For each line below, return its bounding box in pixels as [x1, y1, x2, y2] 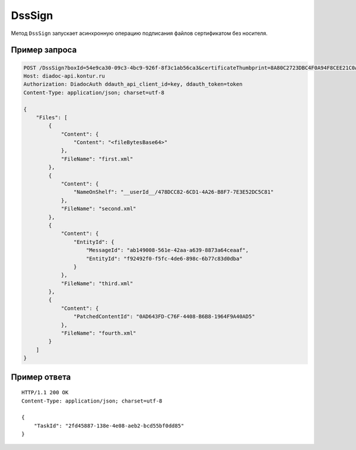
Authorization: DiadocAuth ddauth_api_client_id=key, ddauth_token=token [23, 81, 243, 88]
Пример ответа [11, 372, 71, 382]
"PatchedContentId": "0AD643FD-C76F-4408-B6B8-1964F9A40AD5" [73, 313, 255, 320]
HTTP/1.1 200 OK [21, 389, 69, 396]
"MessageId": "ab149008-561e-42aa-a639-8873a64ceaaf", [86, 247, 249, 254]
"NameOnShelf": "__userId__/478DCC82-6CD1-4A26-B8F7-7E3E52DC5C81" [73, 189, 274, 196]
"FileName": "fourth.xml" [61, 330, 136, 337]
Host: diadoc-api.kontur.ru [23, 72, 105, 79]
